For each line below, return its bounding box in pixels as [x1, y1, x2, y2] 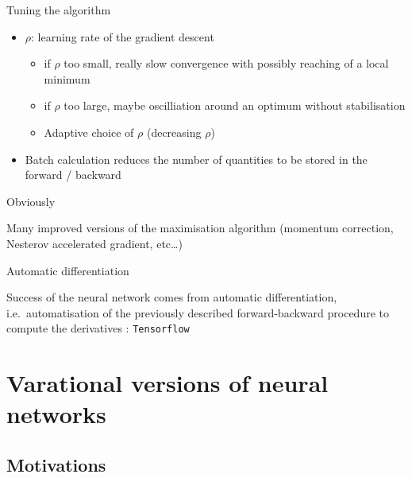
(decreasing [146, 123, 202, 140]
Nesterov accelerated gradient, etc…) [6, 235, 183, 251]
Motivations [6, 452, 106, 476]
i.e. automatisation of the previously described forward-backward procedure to [6, 304, 389, 321]
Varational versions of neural [6, 367, 329, 399]
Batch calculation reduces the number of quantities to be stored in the [25, 150, 368, 167]
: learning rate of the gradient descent [31, 28, 214, 45]
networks [6, 398, 106, 430]
